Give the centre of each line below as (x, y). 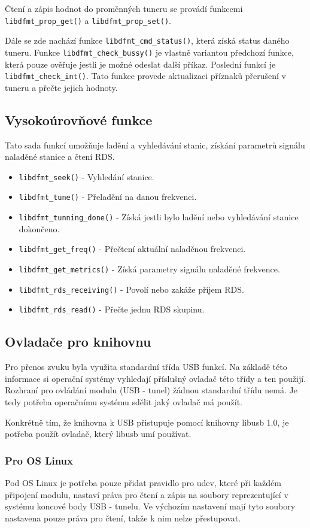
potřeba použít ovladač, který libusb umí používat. (98, 434)
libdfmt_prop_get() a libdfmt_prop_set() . (88, 20)
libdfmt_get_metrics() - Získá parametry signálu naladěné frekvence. (149, 269)
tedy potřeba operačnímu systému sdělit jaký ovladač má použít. (124, 401)
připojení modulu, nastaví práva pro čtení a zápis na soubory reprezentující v (147, 494)
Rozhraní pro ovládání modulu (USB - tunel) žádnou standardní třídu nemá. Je (151, 390)
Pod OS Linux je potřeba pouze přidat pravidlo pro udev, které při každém (143, 482)
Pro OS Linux (39, 460)
